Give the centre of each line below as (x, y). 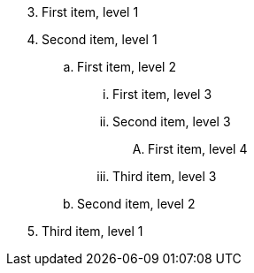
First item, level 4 (198, 149)
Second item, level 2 (136, 204)
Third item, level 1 (92, 231)
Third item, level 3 (165, 176)
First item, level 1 (90, 12)
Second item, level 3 (172, 121)
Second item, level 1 (100, 39)
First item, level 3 (162, 94)
